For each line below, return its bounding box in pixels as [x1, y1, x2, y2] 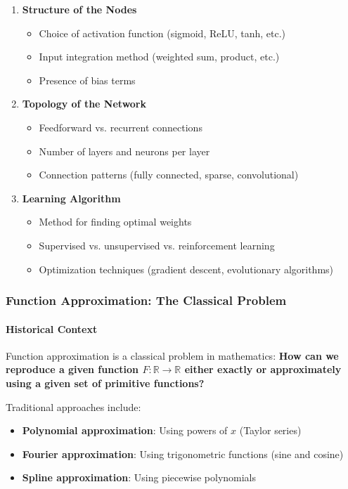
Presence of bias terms [39, 72, 136, 87]
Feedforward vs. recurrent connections [39, 119, 202, 134]
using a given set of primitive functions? [6, 375, 205, 390]
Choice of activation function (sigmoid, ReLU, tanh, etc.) [39, 25, 286, 40]
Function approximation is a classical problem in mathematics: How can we [6, 348, 339, 363]
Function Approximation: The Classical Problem [6, 292, 287, 309]
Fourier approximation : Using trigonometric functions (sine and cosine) [22, 446, 344, 461]
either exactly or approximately [184, 362, 342, 377]
